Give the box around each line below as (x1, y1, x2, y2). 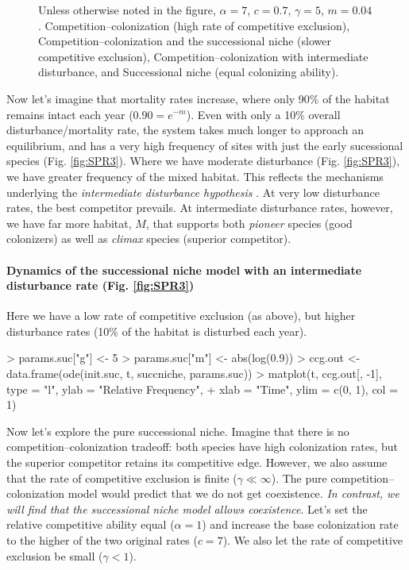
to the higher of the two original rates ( (6, 532, 198, 549)
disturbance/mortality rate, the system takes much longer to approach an (6, 121, 365, 138)
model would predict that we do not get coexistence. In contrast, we (68, 485, 399, 502)
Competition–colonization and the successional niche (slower (38, 33, 331, 49)
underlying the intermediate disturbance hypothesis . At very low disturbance (6, 183, 380, 200)
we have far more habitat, (6, 214, 132, 231)
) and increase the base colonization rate (202, 516, 399, 533)
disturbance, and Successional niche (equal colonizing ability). (38, 64, 339, 80)
